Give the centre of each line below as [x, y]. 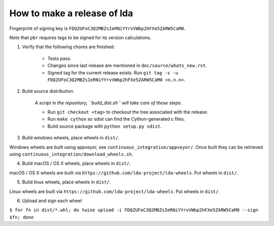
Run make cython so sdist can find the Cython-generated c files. [116, 119]
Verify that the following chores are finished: [68, 47]
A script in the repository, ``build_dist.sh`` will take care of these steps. [108, 103]
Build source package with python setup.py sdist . [105, 126]
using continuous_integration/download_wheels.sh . [71, 154]
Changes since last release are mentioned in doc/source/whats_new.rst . [127, 65]
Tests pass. [59, 58]
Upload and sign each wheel [52, 201]
